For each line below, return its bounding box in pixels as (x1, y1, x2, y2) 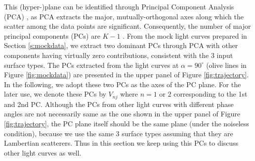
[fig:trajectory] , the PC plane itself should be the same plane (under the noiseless (4, 118, 249, 128)
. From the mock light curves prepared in (123, 30, 247, 41)
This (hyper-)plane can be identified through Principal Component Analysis (4, 1, 234, 11)
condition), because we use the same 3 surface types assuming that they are (4, 128, 233, 138)
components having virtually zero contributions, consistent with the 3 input (4, 50, 233, 60)
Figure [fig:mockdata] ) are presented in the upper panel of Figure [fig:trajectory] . (4, 69, 249, 80)
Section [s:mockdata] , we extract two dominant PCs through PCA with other (4, 40, 238, 51)
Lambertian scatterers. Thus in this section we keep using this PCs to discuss (4, 138, 239, 148)
